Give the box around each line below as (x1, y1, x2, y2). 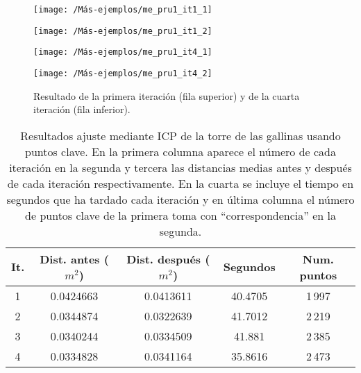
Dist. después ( (126, 250, 210, 267)
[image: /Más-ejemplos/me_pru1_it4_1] (33, 47, 212, 58)
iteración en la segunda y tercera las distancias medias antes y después (9, 159, 352, 175)
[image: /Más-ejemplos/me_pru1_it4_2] (33, 68, 212, 78)
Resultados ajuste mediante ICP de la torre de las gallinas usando (20, 127, 341, 144)
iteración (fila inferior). (33, 102, 131, 116)
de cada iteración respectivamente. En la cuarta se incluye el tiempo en (7, 175, 354, 191)
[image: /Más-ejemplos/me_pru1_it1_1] (33, 5, 212, 15)
